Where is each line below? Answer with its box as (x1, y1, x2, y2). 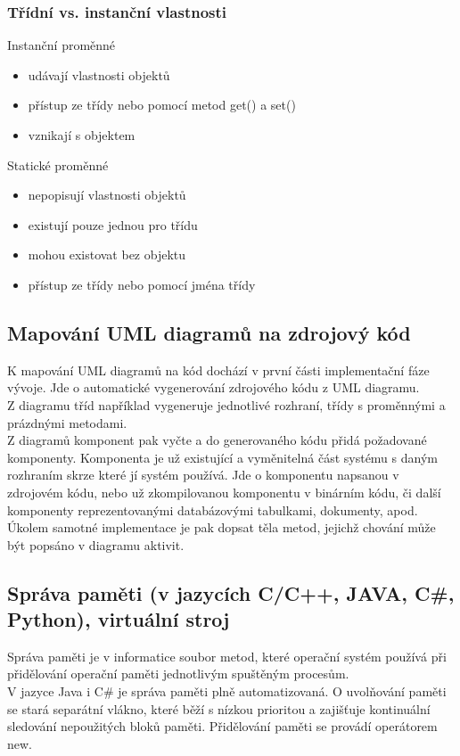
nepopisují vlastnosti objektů (28, 185, 186, 204)
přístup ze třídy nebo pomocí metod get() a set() (28, 95, 296, 114)
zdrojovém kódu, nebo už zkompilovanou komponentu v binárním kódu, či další (7, 482, 441, 501)
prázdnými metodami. (7, 413, 127, 431)
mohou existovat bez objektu (28, 245, 186, 264)
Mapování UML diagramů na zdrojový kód (7, 318, 411, 346)
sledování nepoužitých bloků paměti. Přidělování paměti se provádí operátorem (7, 717, 438, 735)
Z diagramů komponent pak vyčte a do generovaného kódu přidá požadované (7, 431, 427, 449)
